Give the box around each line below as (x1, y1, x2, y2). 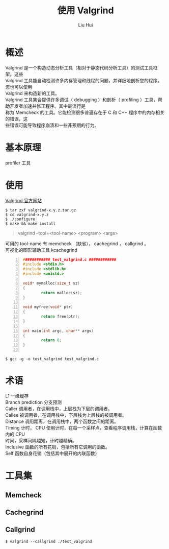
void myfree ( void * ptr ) (22, 304, 73, 309)
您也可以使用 (5, 84, 32, 90)
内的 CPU (5, 431, 25, 437)
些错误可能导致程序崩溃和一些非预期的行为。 (5, 122, 99, 128)
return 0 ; (41, 338, 62, 343)
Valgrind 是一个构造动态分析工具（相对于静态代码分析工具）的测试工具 (5, 64, 154, 70)
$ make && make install (5, 221, 56, 226)
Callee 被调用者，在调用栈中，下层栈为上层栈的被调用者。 (5, 412, 127, 418)
